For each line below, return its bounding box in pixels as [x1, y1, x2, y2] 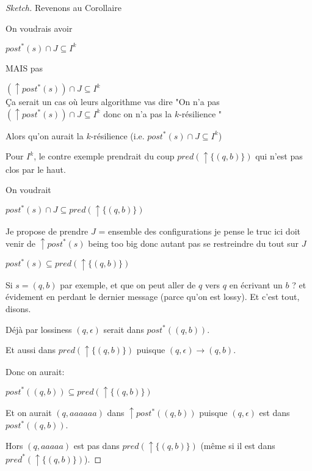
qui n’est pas [255, 150, 303, 162]
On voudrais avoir [5, 21, 73, 34]
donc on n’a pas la [103, 107, 172, 120]
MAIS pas [5, 61, 43, 74]
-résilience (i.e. [90, 129, 145, 142]
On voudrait [5, 183, 51, 196]
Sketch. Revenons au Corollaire [5, 1, 122, 13]
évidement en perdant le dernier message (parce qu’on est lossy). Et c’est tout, [5, 290, 300, 303]
